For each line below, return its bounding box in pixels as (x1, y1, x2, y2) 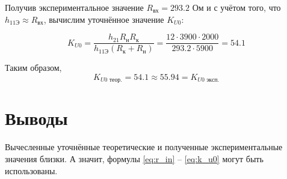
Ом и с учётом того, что (192, 1, 281, 13)
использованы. (5, 164, 58, 177)
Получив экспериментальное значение (5, 1, 144, 13)
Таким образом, (5, 61, 62, 74)
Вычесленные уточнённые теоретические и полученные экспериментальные (5, 141, 283, 153)
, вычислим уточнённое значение (43, 13, 164, 25)
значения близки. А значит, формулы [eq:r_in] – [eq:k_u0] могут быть (5, 153, 264, 165)
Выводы (5, 106, 68, 130)
